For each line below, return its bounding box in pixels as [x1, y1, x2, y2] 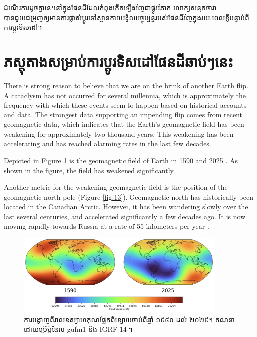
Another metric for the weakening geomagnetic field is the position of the [4, 182, 228, 192]
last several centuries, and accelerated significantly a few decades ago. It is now [4, 211, 246, 222]
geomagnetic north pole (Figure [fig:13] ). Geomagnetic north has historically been [4, 191, 253, 202]
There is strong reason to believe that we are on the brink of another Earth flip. [4, 80, 248, 90]
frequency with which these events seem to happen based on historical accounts [4, 100, 247, 110]
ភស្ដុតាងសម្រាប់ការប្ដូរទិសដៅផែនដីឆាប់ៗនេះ [4, 51, 233, 71]
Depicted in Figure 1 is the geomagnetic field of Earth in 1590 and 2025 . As [4, 155, 238, 166]
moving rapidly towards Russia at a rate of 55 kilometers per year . [4, 221, 209, 231]
